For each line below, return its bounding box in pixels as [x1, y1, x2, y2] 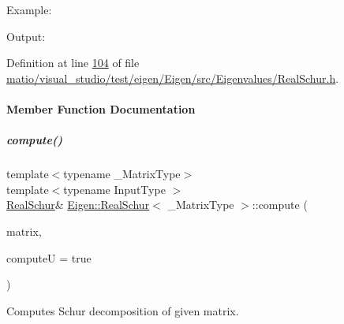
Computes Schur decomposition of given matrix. [6, 302, 239, 318]
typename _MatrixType [63, 166, 181, 182]
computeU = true [6, 249, 92, 266]
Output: [6, 28, 46, 44]
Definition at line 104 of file [6, 54, 140, 71]
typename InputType [63, 181, 166, 197]
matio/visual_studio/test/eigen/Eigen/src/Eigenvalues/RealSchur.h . [6, 69, 339, 86]
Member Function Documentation [6, 100, 196, 117]
